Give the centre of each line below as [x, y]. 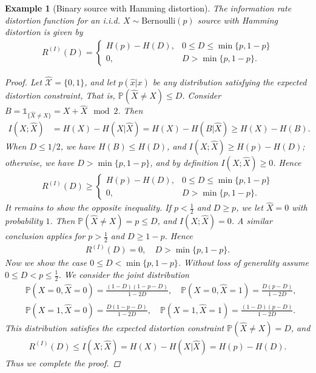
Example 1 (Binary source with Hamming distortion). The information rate [148, 8]
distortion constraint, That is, [60, 95]
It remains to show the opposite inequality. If [88, 207]
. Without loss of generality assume [244, 262]
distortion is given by [44, 32]
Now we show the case [46, 262]
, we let [250, 207]
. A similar [252, 221]
